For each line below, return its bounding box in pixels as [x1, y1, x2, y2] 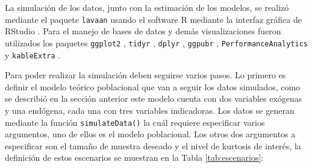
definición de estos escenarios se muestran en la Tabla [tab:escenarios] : [5, 151, 264, 164]
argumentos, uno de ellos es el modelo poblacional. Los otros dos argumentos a [5, 128, 296, 140]
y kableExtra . [5, 48, 61, 61]
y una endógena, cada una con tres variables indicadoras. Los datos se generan [5, 104, 295, 116]
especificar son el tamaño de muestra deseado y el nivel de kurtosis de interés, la [5, 139, 301, 152]
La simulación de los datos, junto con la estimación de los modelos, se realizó [5, 1, 289, 13]
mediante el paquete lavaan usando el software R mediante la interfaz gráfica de [5, 13, 302, 25]
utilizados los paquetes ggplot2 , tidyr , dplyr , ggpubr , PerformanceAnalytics [5, 36, 308, 49]
